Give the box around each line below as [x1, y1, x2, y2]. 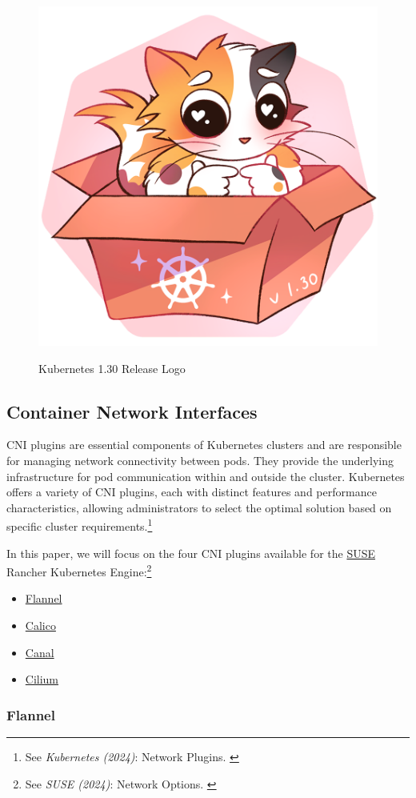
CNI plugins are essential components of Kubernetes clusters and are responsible [6, 436, 402, 453]
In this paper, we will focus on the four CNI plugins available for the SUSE [6, 544, 376, 561]
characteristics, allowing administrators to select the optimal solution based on [6, 499, 392, 515]
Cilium [25, 671, 59, 688]
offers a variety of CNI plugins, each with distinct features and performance [6, 483, 377, 500]
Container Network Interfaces [6, 399, 258, 423]
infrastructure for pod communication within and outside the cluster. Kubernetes [6, 467, 405, 484]
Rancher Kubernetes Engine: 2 [6, 561, 152, 579]
